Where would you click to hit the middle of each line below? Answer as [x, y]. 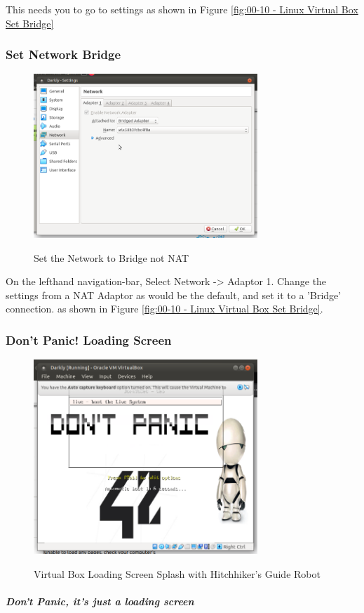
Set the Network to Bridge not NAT [112, 257]
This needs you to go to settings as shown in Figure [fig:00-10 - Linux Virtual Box [182, 9]
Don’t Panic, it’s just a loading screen [100, 601]
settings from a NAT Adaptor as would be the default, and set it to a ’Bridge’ [174, 295]
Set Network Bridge [63, 54]
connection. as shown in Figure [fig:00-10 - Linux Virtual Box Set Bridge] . [164, 309]
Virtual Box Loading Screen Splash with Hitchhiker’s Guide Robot [177, 573]
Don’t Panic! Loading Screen [89, 340]
